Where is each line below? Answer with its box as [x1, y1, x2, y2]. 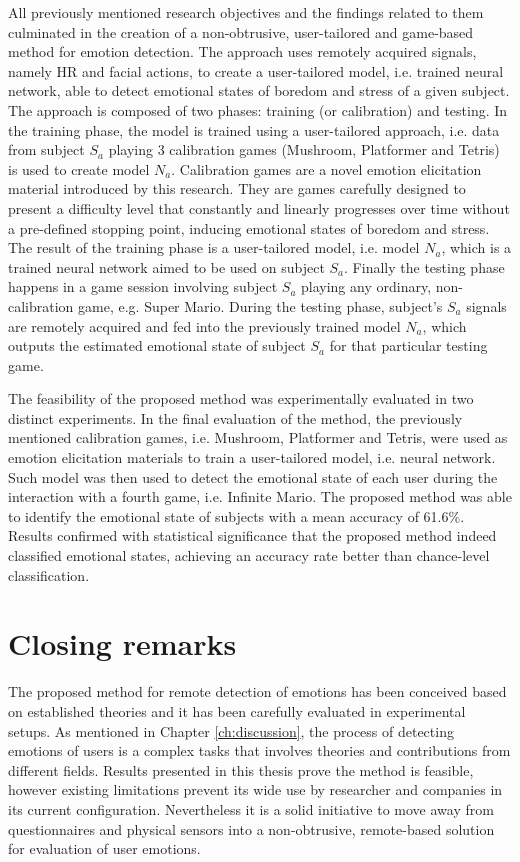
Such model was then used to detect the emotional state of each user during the [8, 466, 498, 487]
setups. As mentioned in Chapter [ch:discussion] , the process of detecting [8, 720, 454, 741]
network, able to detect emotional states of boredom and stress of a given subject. [8, 80, 510, 101]
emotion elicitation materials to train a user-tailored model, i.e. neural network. [8, 447, 496, 468]
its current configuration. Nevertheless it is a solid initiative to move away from [8, 798, 494, 819]
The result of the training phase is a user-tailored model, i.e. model [8, 237, 420, 258]
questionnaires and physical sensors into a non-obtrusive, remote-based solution [8, 818, 495, 839]
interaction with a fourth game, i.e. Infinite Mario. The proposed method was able [8, 486, 512, 507]
